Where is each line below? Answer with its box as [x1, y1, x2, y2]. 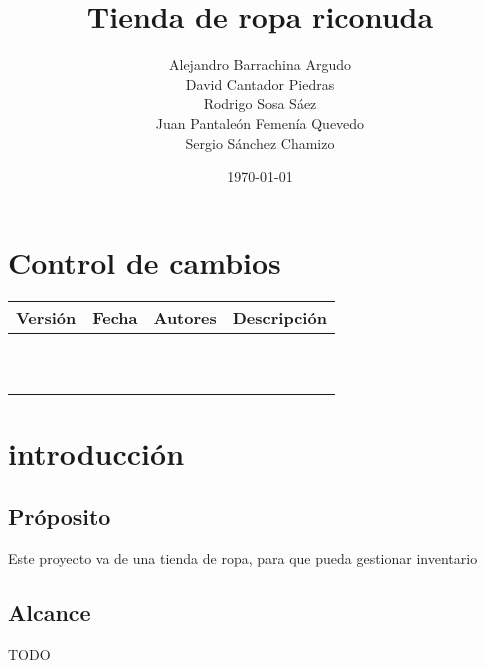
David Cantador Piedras [185, 73, 335, 94]
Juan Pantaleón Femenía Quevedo [155, 112, 365, 133]
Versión [16, 305, 77, 329]
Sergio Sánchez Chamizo [185, 132, 335, 153]
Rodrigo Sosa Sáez [203, 93, 317, 114]
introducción [8, 432, 185, 473]
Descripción [232, 305, 327, 329]
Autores [153, 305, 217, 329]
